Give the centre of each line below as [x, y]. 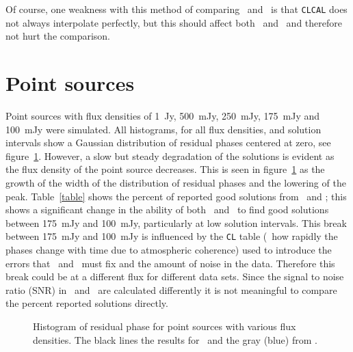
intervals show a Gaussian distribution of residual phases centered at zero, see [168, 143]
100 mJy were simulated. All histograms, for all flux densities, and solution [164, 129]
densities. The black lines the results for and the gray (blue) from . [175, 339]
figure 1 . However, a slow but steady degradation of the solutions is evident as [170, 155]
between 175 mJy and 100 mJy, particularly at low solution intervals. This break [176, 222]
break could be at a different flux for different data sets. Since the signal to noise [175, 276]
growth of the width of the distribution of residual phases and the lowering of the [176, 182]
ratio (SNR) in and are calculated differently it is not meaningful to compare [171, 289]
